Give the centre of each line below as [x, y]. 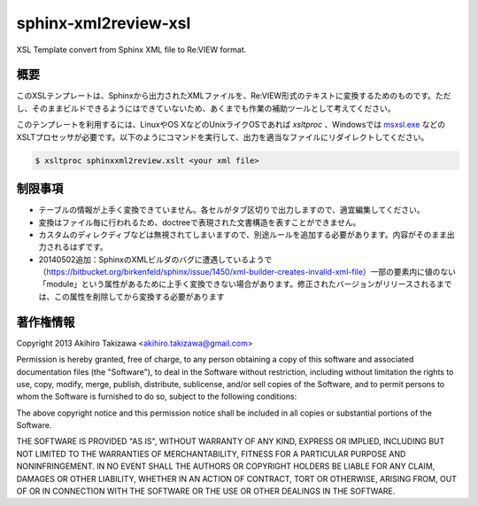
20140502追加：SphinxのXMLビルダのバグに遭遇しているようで [155, 259]
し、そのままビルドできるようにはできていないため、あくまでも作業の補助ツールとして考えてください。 [206, 108]
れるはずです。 [81, 247]
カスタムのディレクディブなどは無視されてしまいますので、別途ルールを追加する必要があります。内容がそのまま [243, 234]
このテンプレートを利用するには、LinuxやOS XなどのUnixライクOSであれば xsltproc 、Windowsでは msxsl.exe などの [231, 125]
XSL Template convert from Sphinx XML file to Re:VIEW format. [131, 50]
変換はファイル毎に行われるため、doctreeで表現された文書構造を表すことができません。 [200, 222]
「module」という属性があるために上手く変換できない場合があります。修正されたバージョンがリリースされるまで [245, 284]
